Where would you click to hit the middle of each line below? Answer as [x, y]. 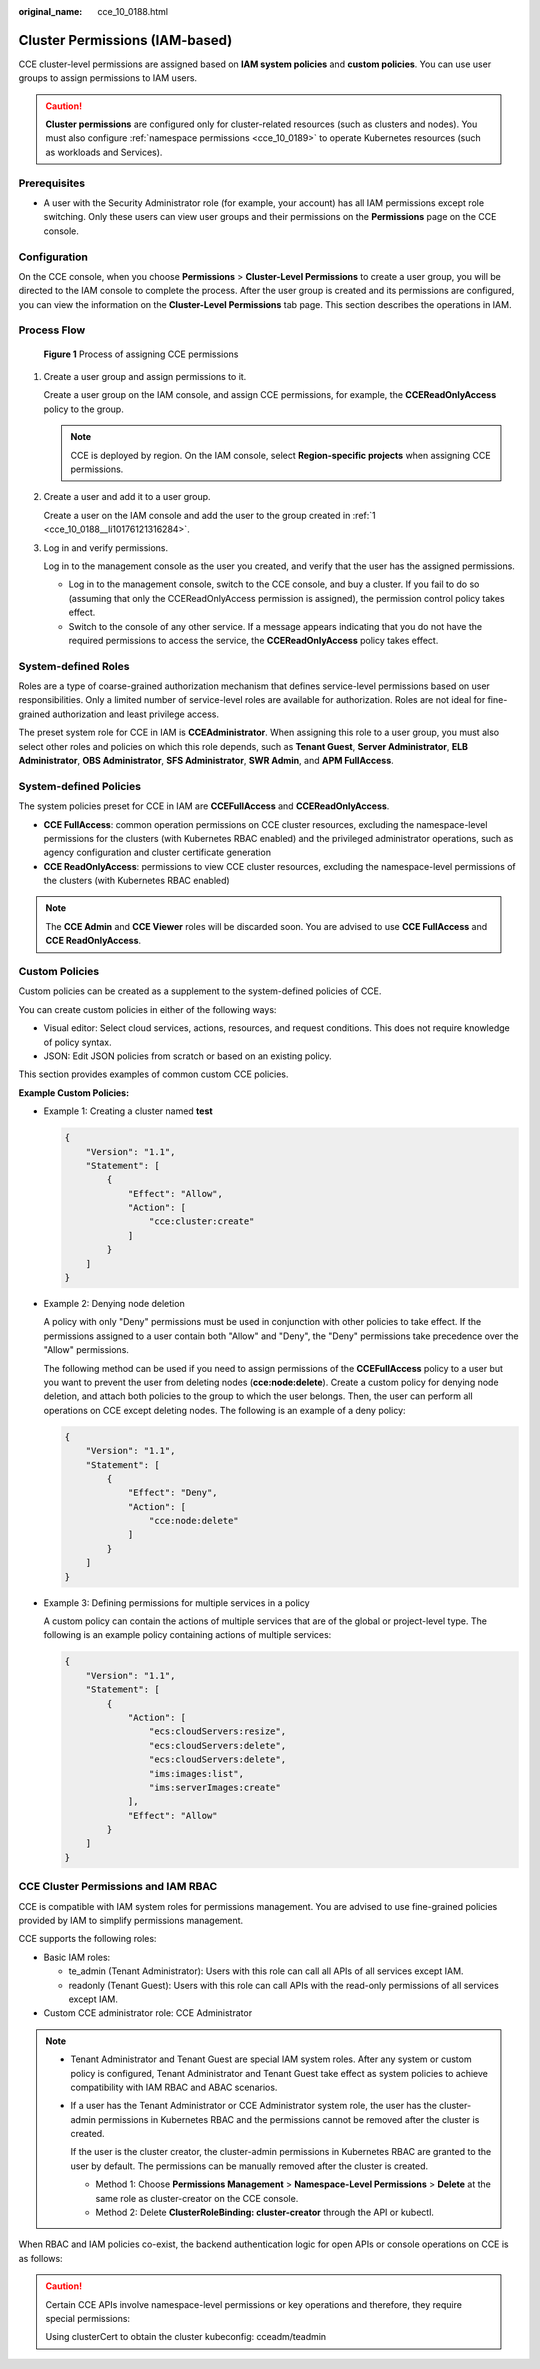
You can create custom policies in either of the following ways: [147, 1009]
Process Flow [52, 330]
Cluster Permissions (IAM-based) [125, 40]
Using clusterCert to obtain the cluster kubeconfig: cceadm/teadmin [186, 2337]
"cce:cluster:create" [201, 1221]
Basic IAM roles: [77, 1957]
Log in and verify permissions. [106, 547]
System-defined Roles [74, 666]
